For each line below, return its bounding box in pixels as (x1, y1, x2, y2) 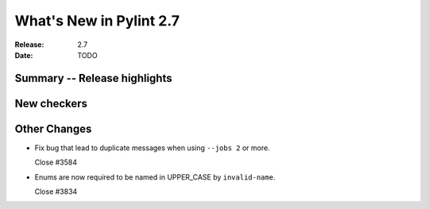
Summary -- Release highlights (14, 72, 172, 85)
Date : (14, 50, 33, 60)
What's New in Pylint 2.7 (14, 12, 180, 29)
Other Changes (14, 122, 92, 135)
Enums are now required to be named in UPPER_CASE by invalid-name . (34, 172, 276, 182)
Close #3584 (34, 157, 78, 167)
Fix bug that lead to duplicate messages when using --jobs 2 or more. (34, 143, 270, 153)
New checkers (14, 96, 87, 110)
